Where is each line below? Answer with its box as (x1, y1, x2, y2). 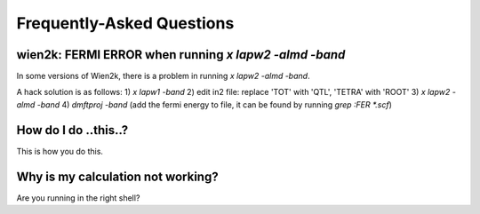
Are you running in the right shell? (16, 192, 140, 203)
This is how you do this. (16, 146, 104, 156)
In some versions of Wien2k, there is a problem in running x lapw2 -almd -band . (16, 71, 310, 82)
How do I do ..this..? (16, 123, 129, 138)
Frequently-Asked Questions (16, 13, 235, 33)
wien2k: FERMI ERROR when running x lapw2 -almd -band (16, 47, 346, 62)
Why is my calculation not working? (16, 169, 219, 184)
